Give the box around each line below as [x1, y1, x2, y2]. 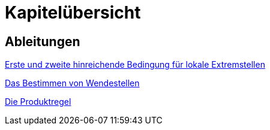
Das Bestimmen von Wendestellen [5, 78, 140, 89]
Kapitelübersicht [5, 2, 141, 23]
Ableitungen [5, 34, 80, 49]
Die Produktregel [5, 96, 71, 107]
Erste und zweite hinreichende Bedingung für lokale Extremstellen [5, 59, 265, 70]
